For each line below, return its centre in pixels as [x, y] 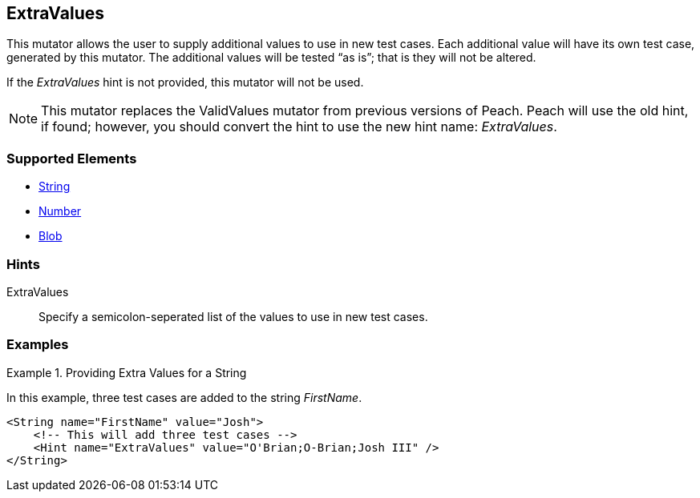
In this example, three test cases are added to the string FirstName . [184, 397]
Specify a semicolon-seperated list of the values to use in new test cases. [233, 316]
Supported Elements [72, 158]
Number [60, 211]
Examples [38, 345]
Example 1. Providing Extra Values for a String [127, 372]
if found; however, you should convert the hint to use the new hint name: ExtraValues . [299, 127]
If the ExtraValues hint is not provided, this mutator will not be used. [185, 82]
